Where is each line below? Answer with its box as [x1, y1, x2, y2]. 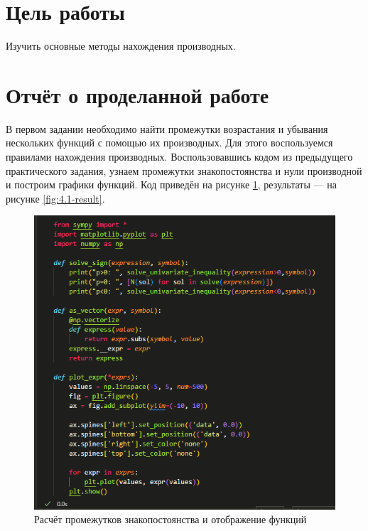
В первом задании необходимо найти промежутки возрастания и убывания [6, 121, 328, 136]
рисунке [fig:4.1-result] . [6, 191, 105, 205]
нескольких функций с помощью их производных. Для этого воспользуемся [6, 135, 333, 150]
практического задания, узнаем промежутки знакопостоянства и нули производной [6, 163, 362, 178]
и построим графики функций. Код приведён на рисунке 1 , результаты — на [6, 177, 337, 192]
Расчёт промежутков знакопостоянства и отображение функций [34, 512, 307, 527]
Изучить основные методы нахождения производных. [6, 38, 236, 53]
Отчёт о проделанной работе [6, 80, 269, 109]
